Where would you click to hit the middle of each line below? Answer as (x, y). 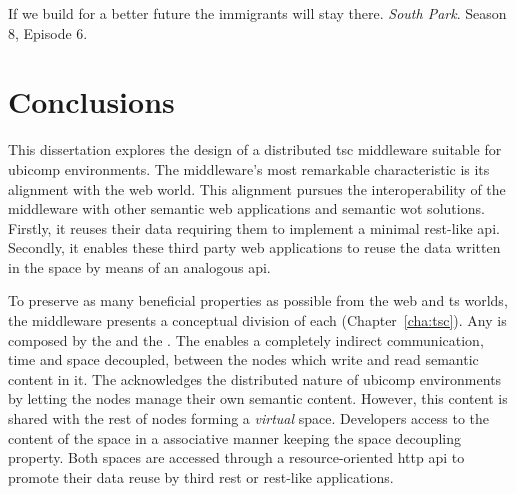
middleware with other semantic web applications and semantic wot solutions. (246, 208)
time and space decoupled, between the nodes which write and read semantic (243, 359)
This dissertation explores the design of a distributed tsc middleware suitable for (255, 149)
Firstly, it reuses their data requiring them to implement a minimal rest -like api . (254, 227)
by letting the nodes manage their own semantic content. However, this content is (258, 398)
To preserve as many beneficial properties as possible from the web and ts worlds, (258, 300)
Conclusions (91, 101)
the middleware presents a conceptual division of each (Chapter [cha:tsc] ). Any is (257, 320)
